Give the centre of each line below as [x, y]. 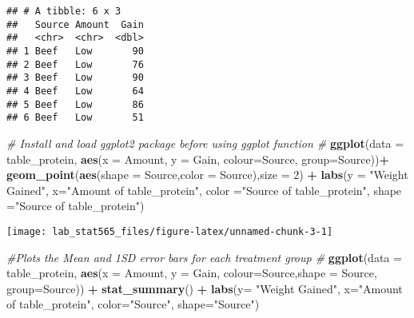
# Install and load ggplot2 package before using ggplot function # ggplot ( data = [205, 143]
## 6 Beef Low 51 [75, 118]
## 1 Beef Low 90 [75, 51]
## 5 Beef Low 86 [75, 104]
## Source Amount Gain [75, 24]
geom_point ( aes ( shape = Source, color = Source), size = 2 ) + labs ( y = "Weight [207, 175]
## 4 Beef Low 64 [75, 91]
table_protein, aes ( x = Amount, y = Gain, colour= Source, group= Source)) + [198, 159]
